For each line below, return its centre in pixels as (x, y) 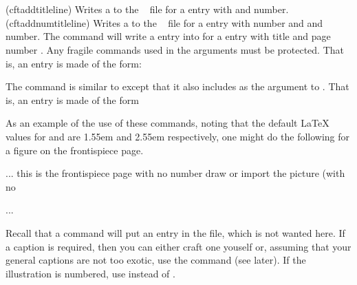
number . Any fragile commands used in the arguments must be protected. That (175, 49)
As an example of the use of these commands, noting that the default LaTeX (167, 123)
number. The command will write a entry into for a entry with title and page (168, 36)
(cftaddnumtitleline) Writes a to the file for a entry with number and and (164, 22)
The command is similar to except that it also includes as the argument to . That (177, 86)
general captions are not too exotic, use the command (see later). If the (156, 260)
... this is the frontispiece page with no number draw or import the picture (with (175, 173)
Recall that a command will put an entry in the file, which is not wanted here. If (175, 232)
